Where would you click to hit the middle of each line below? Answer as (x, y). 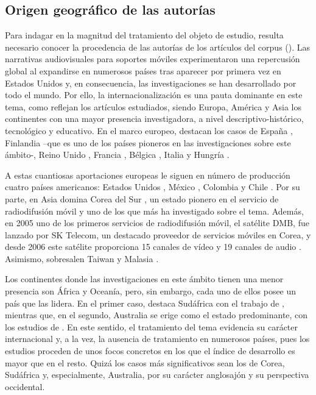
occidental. (25, 386)
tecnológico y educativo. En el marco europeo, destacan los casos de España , (149, 130)
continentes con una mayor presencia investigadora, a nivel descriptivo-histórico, (154, 119)
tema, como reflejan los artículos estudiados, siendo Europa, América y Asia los (153, 106)
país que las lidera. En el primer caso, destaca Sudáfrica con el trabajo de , (145, 303)
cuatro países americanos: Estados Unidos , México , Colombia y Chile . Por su (153, 187)
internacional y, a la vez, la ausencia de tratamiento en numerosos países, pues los (157, 339)
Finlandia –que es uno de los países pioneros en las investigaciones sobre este (148, 142)
